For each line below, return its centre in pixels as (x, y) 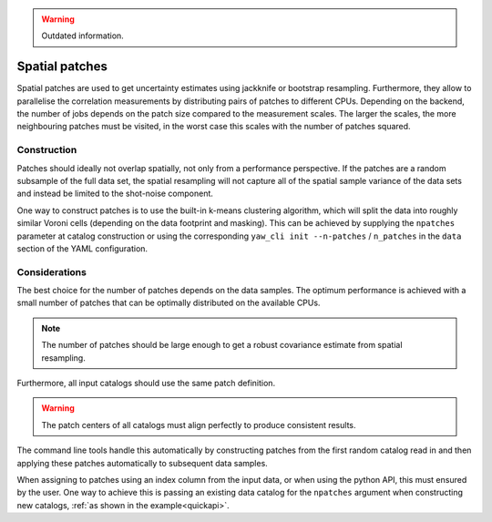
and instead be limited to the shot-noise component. (115, 194)
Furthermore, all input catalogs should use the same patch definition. (146, 384)
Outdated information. (83, 36)
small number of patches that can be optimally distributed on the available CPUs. (169, 303)
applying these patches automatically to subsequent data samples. (142, 463)
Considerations (51, 271)
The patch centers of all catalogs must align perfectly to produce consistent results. (199, 425)
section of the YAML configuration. (82, 248)
